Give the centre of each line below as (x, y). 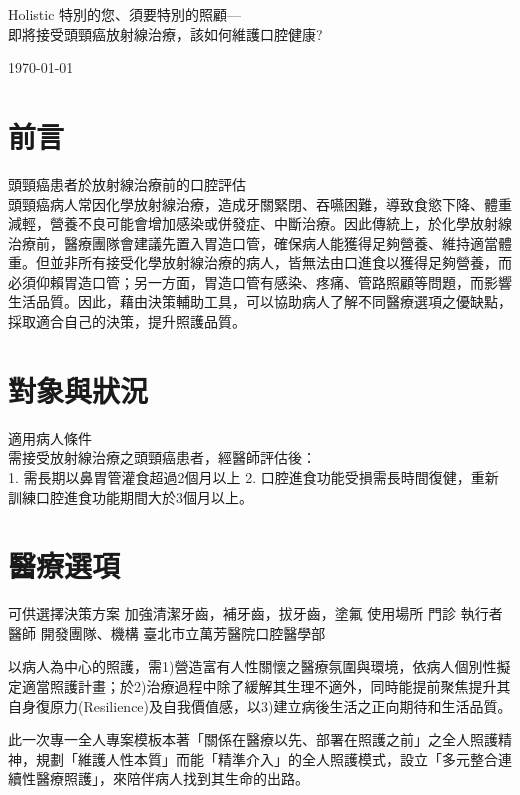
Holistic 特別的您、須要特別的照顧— (125, 14)
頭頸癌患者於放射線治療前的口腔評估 (127, 183)
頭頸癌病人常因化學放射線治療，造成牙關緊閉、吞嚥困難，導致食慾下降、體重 (260, 203)
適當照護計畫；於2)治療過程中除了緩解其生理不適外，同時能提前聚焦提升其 (266, 686)
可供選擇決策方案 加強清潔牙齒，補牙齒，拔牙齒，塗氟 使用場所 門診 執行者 (255, 613)
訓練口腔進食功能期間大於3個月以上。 (130, 496)
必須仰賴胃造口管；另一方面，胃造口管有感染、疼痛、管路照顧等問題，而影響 (260, 281)
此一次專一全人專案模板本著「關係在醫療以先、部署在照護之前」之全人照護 (253, 739)
